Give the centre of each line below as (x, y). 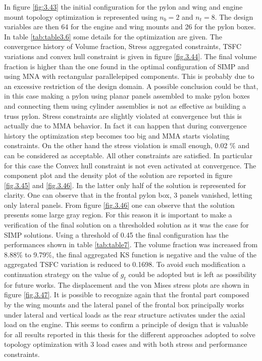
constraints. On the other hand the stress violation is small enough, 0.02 (116, 145)
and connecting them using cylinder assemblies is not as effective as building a (125, 105)
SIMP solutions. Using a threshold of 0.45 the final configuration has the (116, 234)
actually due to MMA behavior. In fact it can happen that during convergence (125, 126)
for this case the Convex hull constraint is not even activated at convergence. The (130, 165)
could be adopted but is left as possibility (192, 274)
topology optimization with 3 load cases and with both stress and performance (126, 344)
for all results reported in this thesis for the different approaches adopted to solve (130, 334)
